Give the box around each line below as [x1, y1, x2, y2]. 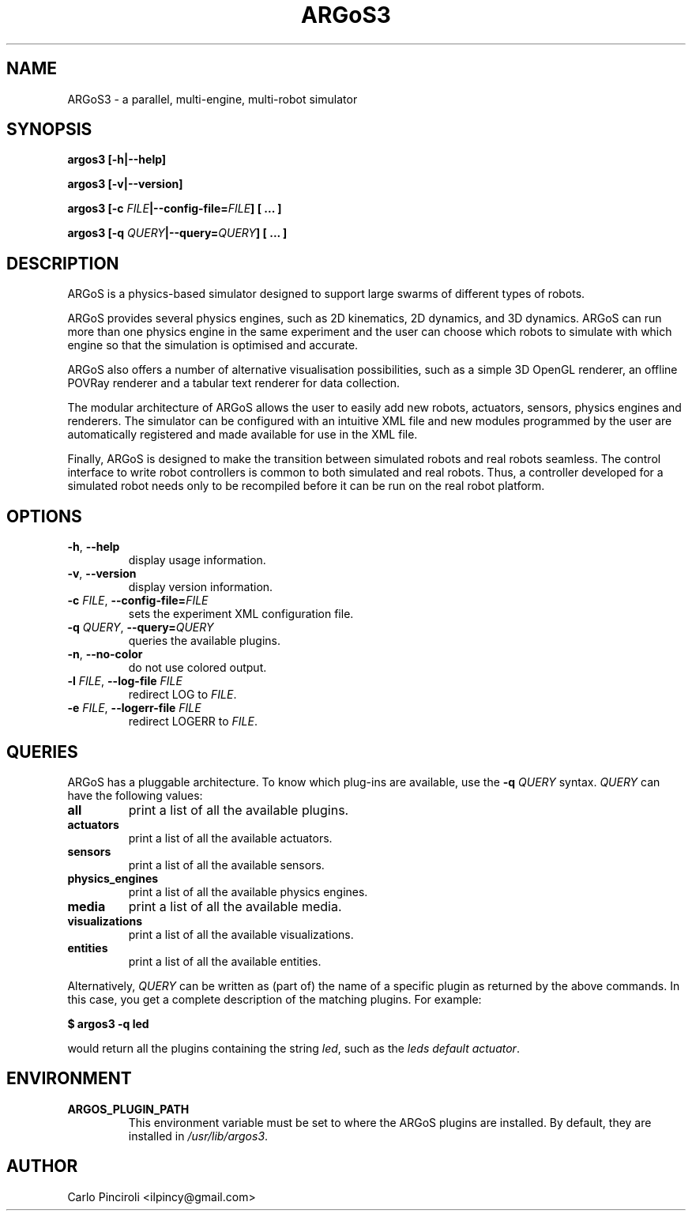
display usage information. [128, 553, 266, 567]
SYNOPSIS [6, 119, 92, 140]
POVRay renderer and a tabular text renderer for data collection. [67, 376, 401, 390]
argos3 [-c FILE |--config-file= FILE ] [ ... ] [67, 202, 282, 216]
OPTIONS [6, 506, 82, 526]
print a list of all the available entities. [128, 954, 322, 968]
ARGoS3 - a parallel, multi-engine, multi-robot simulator [67, 92, 358, 106]
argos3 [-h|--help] [67, 153, 167, 167]
